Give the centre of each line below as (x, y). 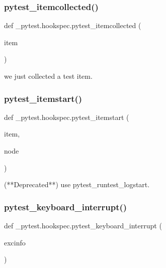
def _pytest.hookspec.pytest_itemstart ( (67, 117)
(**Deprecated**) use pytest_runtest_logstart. (77, 184)
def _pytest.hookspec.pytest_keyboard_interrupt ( (83, 225)
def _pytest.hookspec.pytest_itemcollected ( (73, 25)
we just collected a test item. (48, 76)
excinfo (15, 242)
